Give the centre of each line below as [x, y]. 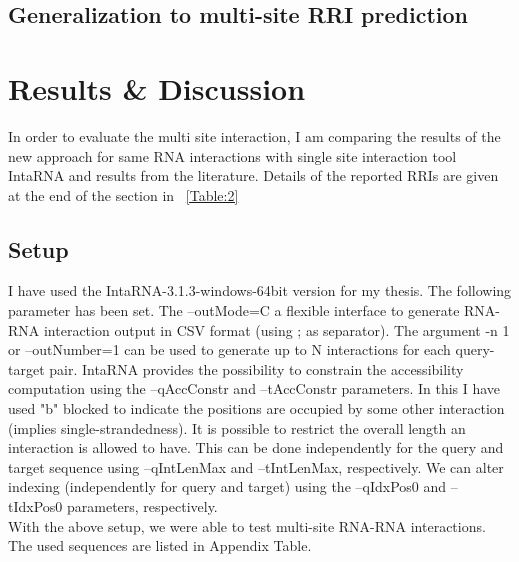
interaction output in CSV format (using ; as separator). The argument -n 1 [276, 329]
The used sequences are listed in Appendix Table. [160, 545]
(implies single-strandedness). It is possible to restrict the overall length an [237, 427]
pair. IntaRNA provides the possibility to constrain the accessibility [256, 368]
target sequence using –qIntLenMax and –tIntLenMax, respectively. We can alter [256, 466]
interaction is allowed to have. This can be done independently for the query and [256, 447]
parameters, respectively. [142, 506]
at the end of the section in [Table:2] [123, 194]
